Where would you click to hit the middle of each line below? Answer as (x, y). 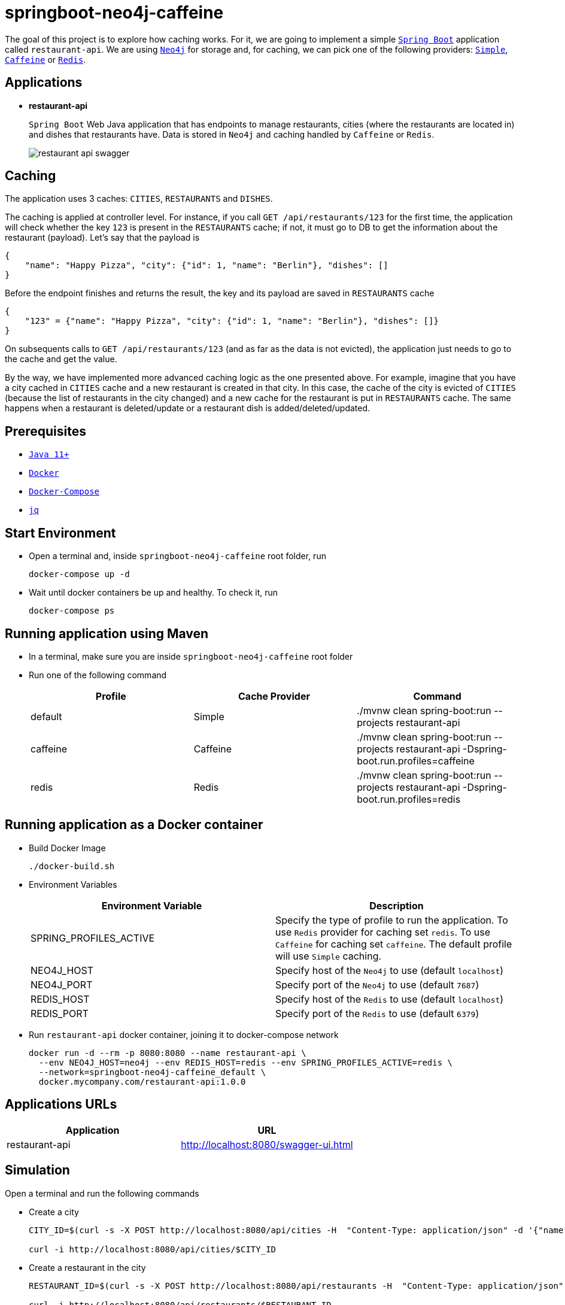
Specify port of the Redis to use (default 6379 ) (377, 1013)
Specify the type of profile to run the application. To (392, 920)
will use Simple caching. (329, 956)
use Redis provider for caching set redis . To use (383, 932)
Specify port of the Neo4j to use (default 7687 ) (377, 984)
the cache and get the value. (61, 359)
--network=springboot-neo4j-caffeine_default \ (152, 1072)
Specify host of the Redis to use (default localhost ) (390, 999)
